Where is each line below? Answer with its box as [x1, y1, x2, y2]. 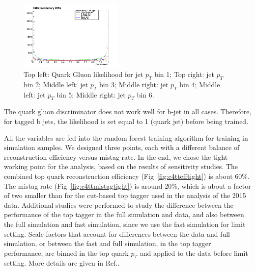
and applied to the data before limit [140, 247, 248, 258]
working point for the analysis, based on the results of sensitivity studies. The [4, 161, 238, 172]
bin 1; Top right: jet [154, 69, 214, 79]
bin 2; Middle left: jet [24, 79, 88, 89]
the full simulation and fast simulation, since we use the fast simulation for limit [4, 219, 246, 229]
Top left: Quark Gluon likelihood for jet [24, 69, 143, 79]
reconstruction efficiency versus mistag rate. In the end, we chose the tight [4, 151, 228, 162]
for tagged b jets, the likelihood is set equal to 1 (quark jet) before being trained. [4, 116, 249, 126]
